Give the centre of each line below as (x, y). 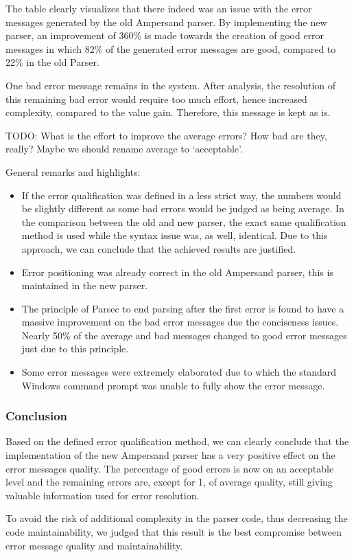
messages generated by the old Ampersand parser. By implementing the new (166, 22)
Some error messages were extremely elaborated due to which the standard (179, 372)
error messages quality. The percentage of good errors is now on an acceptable (170, 468)
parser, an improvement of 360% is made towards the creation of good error (165, 35)
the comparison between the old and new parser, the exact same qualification (184, 221)
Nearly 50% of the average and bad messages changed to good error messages (184, 335)
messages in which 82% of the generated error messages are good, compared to (171, 48)
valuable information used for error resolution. (103, 495)
